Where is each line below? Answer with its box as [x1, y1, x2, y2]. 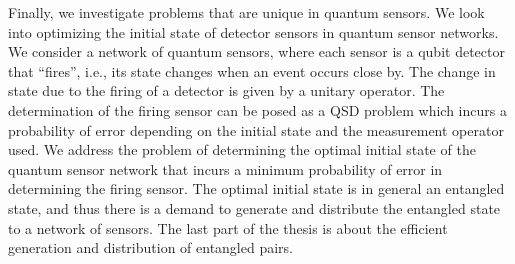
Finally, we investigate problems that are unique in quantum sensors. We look [8, 2, 485, 22]
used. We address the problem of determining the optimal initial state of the [8, 139, 476, 160]
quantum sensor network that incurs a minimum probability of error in [8, 158, 443, 179]
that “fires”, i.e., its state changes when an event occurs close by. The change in [8, 60, 496, 81]
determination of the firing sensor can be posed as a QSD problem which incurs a [8, 99, 507, 120]
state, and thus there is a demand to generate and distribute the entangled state [8, 197, 501, 218]
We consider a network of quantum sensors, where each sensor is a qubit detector [8, 41, 505, 62]
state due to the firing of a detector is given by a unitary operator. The [8, 80, 445, 101]
